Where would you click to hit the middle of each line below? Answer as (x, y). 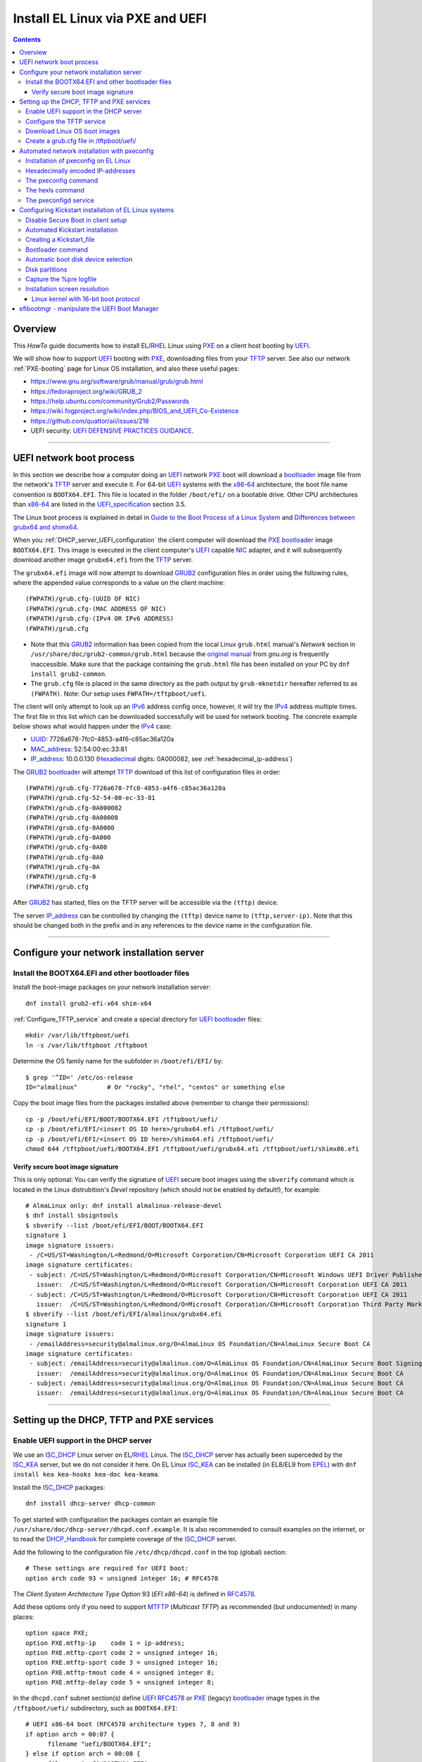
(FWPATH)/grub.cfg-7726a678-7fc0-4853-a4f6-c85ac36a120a (126, 788)
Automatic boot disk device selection (79, 259)
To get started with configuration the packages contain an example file (115, 1520)
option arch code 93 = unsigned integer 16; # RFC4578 (122, 1578)
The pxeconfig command (62, 180)
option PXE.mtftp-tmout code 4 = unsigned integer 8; (120, 1672)
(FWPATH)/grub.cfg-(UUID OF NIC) (83, 599)
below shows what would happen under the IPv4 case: (92, 727)
